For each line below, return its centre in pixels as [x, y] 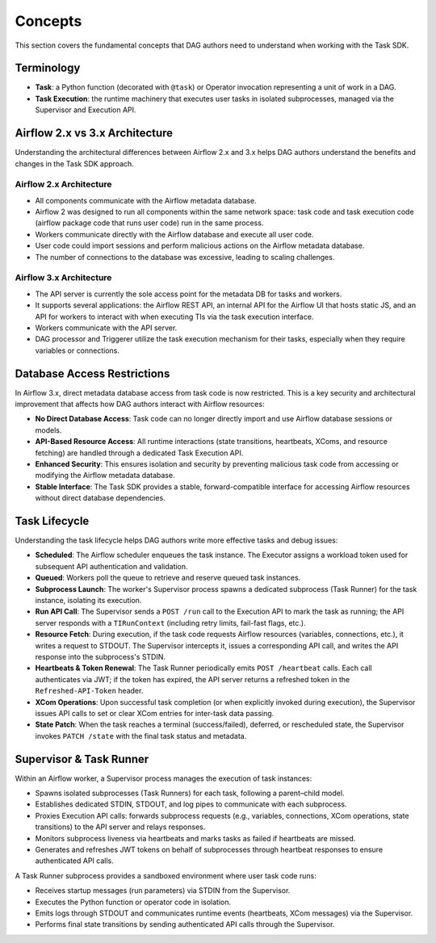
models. [48, 430]
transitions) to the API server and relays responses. [120, 827]
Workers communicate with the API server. [106, 328]
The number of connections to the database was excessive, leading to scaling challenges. [185, 257]
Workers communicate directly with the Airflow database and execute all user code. [174, 234]
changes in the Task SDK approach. [75, 163]
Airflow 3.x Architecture [63, 278]
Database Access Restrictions [92, 373]
